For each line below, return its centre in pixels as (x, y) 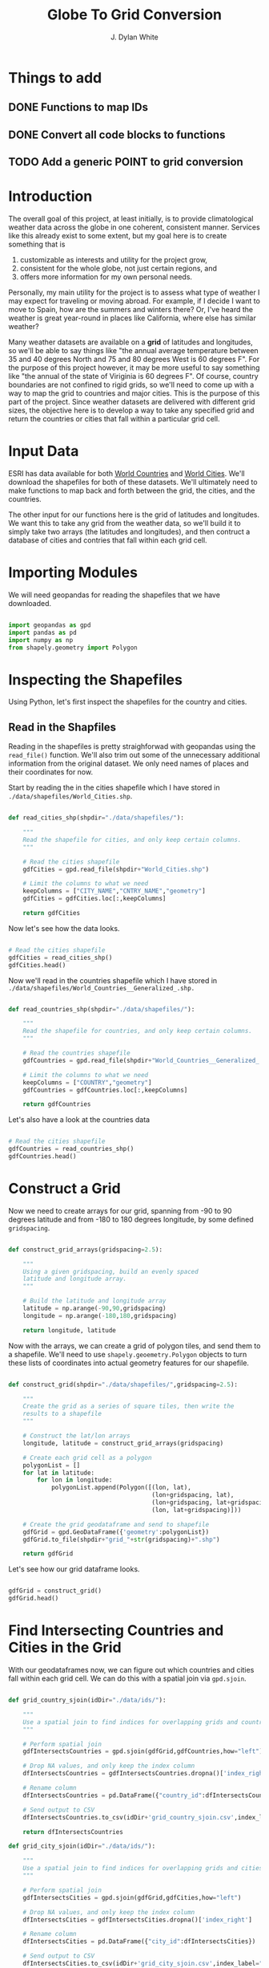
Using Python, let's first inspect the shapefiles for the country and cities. (128, 702)
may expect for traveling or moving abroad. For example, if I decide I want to (134, 301)
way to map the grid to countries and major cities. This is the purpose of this (134, 393)
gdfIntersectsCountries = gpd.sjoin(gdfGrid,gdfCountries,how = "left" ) (143, 1751)
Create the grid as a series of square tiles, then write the (128, 1406)
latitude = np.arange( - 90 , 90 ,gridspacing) (94, 1309)
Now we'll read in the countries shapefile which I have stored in (113, 980)
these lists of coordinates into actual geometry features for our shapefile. (129, 1363)
